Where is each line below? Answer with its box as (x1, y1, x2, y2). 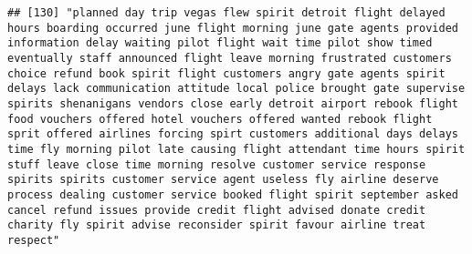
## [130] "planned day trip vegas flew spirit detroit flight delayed (7, 6, 446, 19)
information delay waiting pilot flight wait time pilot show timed (7, 36, 433, 50)
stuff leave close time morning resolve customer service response (7, 157, 426, 171)
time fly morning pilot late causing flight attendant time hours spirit (7, 142, 466, 156)
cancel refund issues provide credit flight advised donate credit (7, 203, 426, 217)
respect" (7, 233, 60, 247)
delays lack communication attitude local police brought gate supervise (7, 82, 466, 96)
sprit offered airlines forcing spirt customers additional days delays (7, 127, 458, 141)
